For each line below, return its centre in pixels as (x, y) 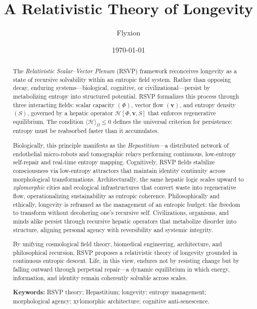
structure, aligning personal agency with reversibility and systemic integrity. (113, 229)
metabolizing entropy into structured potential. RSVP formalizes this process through (126, 96)
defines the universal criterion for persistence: (173, 122)
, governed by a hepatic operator (70, 113)
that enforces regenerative (182, 113)
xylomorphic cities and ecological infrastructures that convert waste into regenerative (124, 187)
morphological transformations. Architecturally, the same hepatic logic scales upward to (128, 179)
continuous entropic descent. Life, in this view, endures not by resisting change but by (126, 261)
